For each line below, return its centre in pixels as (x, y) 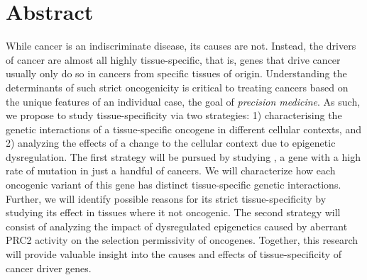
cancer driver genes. (49, 268)
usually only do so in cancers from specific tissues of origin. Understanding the (176, 73)
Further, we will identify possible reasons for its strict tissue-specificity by (166, 198)
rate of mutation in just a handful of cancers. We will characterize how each (171, 170)
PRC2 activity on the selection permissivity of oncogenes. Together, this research (182, 240)
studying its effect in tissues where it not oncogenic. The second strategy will (173, 212)
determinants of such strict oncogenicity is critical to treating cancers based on (177, 87)
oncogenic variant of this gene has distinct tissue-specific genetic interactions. (174, 185)
